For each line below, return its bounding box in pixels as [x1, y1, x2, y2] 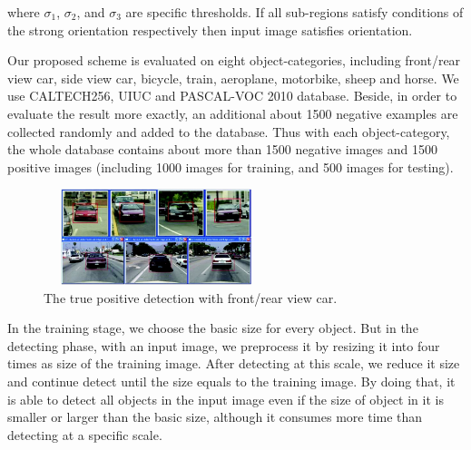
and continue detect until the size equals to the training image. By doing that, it [7, 371, 456, 390]
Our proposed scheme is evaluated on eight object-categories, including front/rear [7, 51, 461, 70]
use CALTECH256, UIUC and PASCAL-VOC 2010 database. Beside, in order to [7, 86, 457, 105]
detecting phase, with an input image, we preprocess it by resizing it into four [7, 336, 440, 355]
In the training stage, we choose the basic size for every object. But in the [7, 318, 418, 337]
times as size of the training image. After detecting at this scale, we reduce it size [7, 354, 460, 373]
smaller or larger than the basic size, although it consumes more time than [7, 407, 423, 426]
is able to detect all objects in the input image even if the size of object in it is [7, 389, 444, 408]
